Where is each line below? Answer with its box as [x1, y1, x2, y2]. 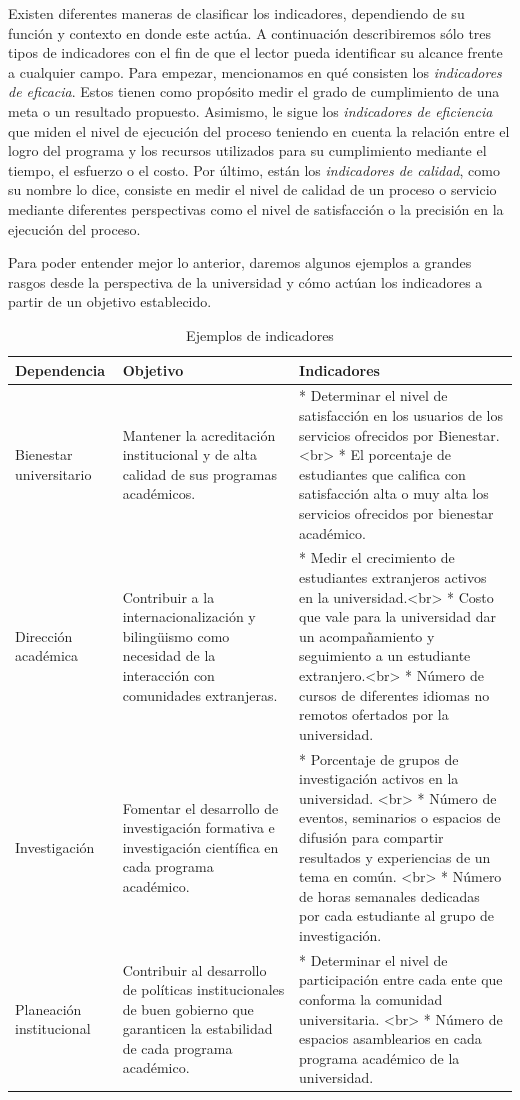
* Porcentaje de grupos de [299, 748, 459, 769]
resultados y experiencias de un [299, 846, 491, 867]
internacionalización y [122, 606, 256, 627]
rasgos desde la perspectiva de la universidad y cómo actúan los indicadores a [8, 271, 483, 292]
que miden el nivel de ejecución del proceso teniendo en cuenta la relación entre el [8, 120, 510, 141]
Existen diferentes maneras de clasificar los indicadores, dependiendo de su [8, 3, 465, 23]
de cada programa [122, 1037, 233, 1058]
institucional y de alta [122, 444, 257, 465]
